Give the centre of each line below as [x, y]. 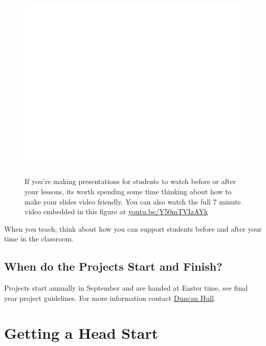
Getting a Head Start [81, 333]
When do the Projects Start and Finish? [113, 266]
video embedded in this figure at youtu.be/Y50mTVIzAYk [116, 211]
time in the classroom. [39, 239]
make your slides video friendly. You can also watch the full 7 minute [133, 201]
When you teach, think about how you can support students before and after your [133, 228]
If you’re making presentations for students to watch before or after [130, 181]
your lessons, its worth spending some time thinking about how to [128, 191]
